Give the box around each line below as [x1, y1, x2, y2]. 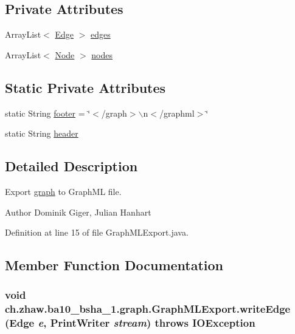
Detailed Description [5, 157, 138, 176]
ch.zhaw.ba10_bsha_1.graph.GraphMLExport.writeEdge [5, 301, 291, 316]
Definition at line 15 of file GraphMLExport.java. [5, 226, 189, 239]
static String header [5, 127, 78, 140]
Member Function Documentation [5, 256, 224, 274]
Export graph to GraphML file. [5, 185, 122, 197]
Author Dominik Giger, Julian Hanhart [5, 205, 151, 218]
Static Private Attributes [5, 78, 166, 97]
